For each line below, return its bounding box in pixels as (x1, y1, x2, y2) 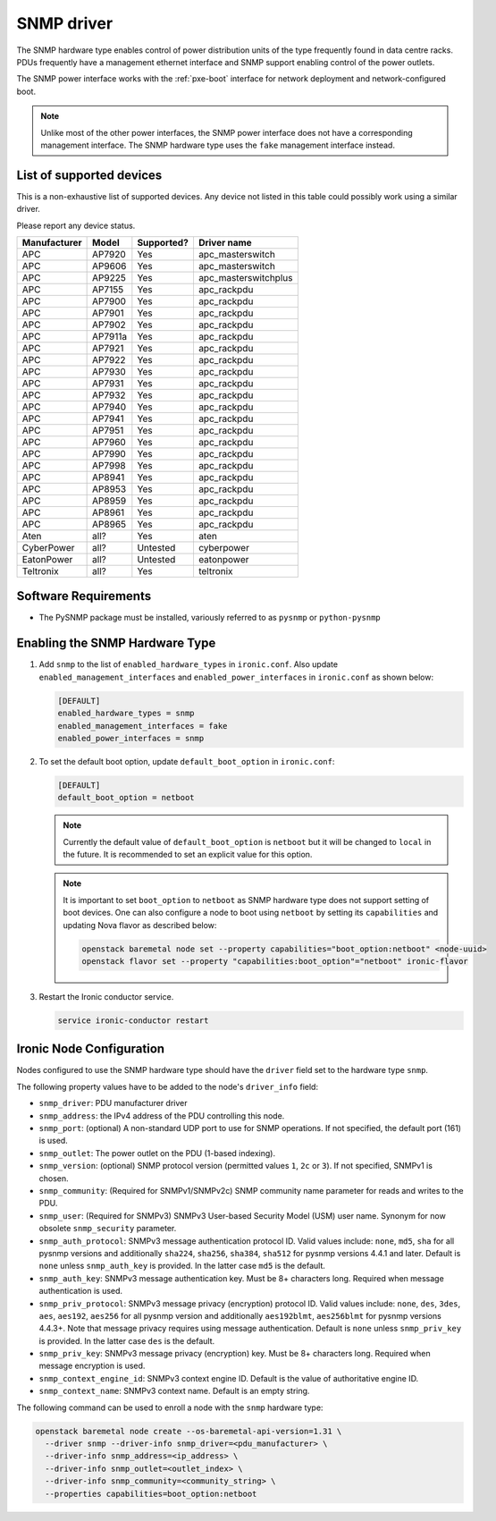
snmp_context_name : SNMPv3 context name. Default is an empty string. (38, 1386, 310, 1397)
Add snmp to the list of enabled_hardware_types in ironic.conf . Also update (38, 659, 339, 670)
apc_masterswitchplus (198, 271, 293, 283)
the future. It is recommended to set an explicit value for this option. (63, 849, 313, 860)
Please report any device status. (16, 220, 136, 231)
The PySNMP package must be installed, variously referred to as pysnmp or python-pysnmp (38, 613, 382, 623)
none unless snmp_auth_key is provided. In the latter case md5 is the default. (38, 1261, 326, 1272)
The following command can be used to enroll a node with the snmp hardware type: (16, 1402, 324, 1413)
